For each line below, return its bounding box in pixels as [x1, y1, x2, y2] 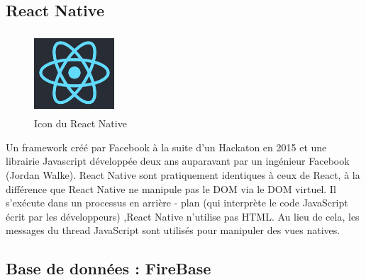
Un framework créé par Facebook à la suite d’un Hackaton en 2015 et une [6, 139, 327, 154]
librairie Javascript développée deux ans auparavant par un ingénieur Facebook [6, 153, 350, 168]
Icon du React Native [34, 116, 127, 131]
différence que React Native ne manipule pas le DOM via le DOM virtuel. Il [6, 181, 336, 196]
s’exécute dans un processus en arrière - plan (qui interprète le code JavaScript [6, 195, 348, 210]
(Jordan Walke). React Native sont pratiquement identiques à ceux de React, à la [6, 167, 360, 182]
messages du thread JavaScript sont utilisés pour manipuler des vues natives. [6, 223, 340, 238]
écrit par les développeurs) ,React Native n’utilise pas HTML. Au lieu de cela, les [6, 209, 360, 223]
